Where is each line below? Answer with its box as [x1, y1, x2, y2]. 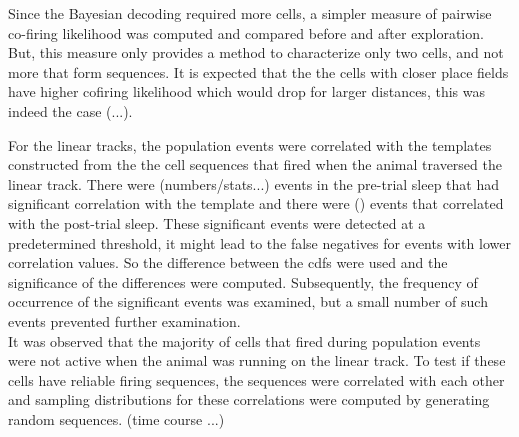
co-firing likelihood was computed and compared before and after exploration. [8, 22, 484, 43]
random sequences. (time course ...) [8, 408, 225, 429]
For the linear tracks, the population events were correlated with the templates [8, 134, 492, 155]
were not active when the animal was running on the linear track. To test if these [8, 350, 506, 371]
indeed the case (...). [8, 100, 133, 121]
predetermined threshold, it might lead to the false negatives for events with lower [8, 232, 511, 253]
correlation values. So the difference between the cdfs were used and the [8, 252, 448, 273]
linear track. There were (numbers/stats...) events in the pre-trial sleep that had [8, 173, 500, 194]
